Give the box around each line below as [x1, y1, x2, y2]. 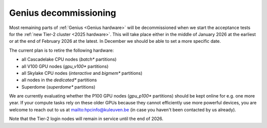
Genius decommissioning [9, 7, 116, 18]
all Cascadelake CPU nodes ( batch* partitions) [21, 57, 117, 63]
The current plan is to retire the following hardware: [9, 47, 114, 53]
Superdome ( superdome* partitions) [21, 84, 96, 90]
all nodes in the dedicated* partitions [21, 77, 97, 83]
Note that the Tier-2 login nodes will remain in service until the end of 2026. [9, 116, 164, 122]
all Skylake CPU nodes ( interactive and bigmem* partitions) [21, 70, 143, 76]
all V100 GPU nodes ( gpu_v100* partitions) [21, 63, 109, 69]
